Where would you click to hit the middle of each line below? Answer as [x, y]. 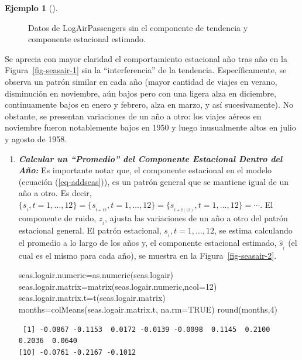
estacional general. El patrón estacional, [90, 230]
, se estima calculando [253, 230]
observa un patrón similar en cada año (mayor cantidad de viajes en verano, [141, 81]
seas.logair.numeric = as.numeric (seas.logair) [96, 275]
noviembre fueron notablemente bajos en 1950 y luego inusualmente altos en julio [150, 127]
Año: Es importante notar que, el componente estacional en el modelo [145, 170]
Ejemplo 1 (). [31, 8]
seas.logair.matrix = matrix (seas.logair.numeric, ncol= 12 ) [118, 286]
